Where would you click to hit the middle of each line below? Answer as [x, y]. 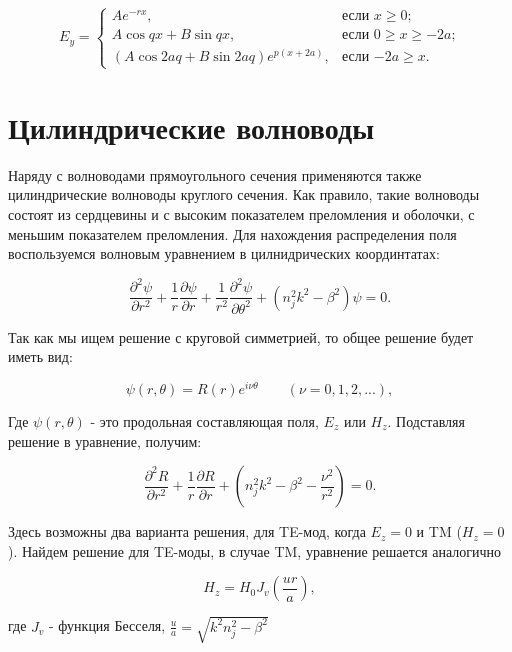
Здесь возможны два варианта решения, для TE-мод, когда [187, 531]
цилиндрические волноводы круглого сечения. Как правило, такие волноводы [244, 194]
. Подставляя [426, 420]
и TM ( [439, 531]
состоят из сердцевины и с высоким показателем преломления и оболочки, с [241, 214]
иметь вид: [40, 356]
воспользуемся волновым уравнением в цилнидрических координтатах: [224, 253]
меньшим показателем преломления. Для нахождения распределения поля [232, 233]
